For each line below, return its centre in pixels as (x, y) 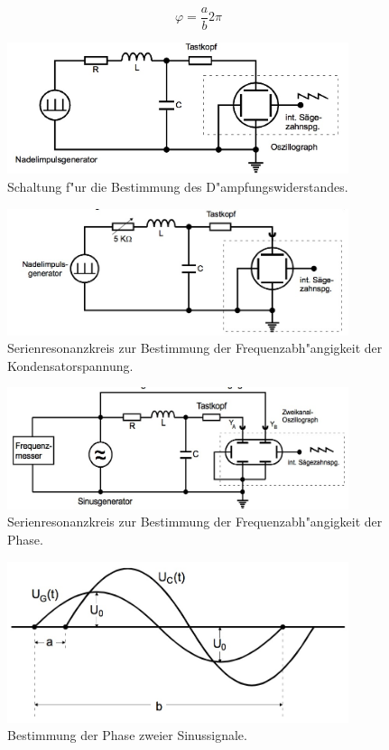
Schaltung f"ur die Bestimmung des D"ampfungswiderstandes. (178, 187)
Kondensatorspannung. (70, 365)
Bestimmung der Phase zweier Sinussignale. (127, 735)
